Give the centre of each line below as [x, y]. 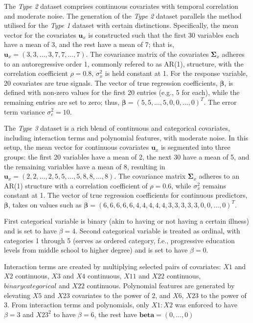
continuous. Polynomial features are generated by [161, 286]
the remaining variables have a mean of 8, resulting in [85, 166]
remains [214, 185]
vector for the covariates [40, 35]
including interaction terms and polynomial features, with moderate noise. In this [126, 137]
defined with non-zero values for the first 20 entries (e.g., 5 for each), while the [122, 92]
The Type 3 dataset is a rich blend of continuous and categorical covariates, [117, 128]
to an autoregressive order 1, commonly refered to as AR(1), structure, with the [124, 63]
